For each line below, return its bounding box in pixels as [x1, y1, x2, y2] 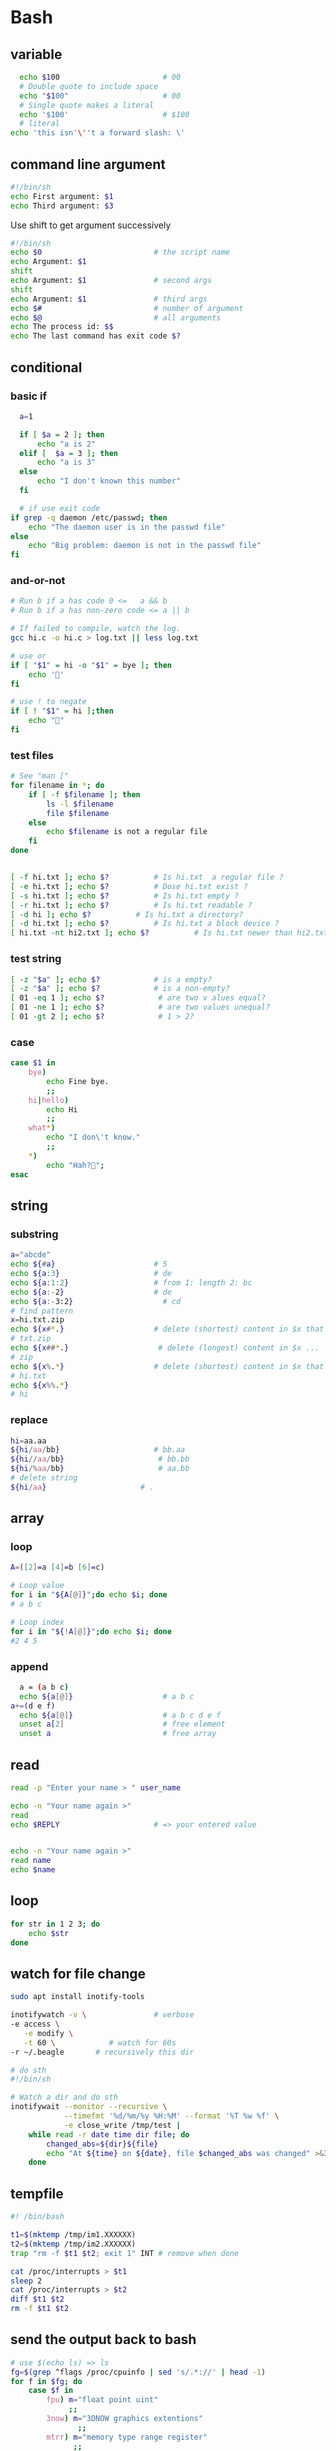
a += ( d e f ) [10, 1701, 56, 1711]
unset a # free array [19, 1729, 217, 1739]
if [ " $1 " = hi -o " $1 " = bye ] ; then [10, 660, 172, 670]
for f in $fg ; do [10, 2376, 83, 2386]
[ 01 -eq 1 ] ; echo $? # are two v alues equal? [10, 993, 267, 1003]
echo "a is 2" [36, 439, 97, 449]
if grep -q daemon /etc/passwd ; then [10, 512, 168, 523]
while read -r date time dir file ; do [28, 2129, 190, 2140]
